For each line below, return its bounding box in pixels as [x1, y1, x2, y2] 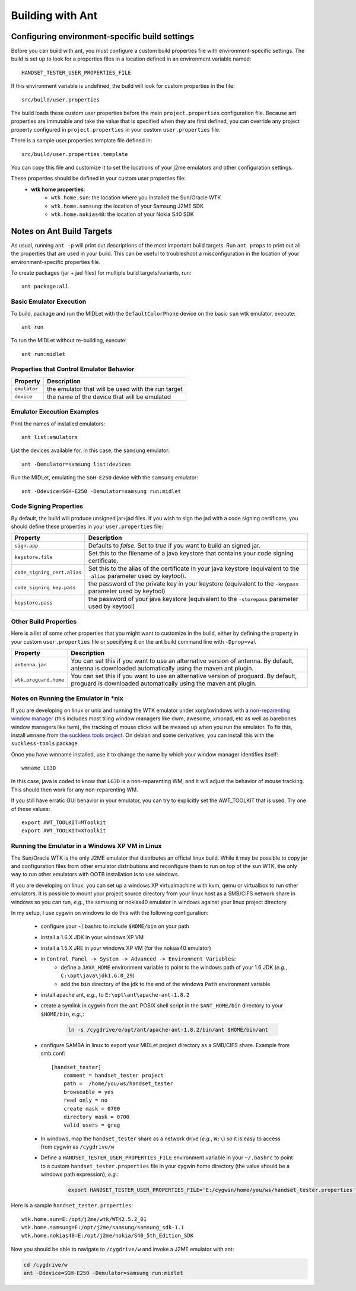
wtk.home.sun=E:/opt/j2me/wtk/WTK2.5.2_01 [21, 1216, 147, 1222]
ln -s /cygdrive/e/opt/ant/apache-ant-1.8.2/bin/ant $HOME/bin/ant [68, 1026, 269, 1033]
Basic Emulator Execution [11, 297, 87, 306]
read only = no [63, 1097, 108, 1104]
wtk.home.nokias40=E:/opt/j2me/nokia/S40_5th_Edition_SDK [21, 1232, 194, 1239]
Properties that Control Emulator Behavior [11, 365, 135, 373]
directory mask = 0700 [63, 1113, 130, 1120]
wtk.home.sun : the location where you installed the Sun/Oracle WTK [51, 194, 221, 201]
